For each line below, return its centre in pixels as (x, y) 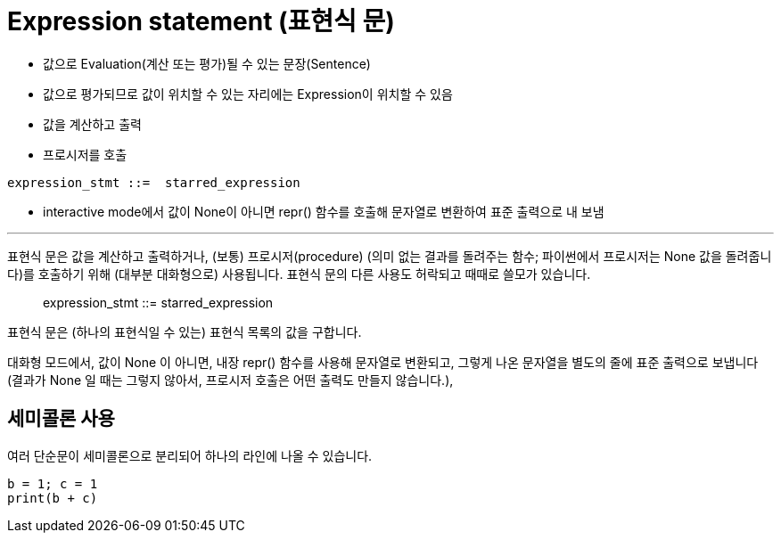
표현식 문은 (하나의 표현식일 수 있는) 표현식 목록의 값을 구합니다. (185, 331)
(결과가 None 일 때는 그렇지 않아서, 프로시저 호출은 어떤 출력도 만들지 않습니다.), (230, 380)
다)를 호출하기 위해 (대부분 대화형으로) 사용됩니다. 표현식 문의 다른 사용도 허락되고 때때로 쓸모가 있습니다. (299, 274)
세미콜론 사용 (61, 419)
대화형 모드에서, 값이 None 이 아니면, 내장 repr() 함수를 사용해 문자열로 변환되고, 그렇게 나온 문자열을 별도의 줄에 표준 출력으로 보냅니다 (383, 362)
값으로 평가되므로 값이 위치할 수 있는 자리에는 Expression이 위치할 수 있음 (248, 94)
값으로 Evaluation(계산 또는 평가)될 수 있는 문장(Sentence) (207, 63)
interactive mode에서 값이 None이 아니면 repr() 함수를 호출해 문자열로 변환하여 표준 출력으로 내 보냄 (324, 211)
